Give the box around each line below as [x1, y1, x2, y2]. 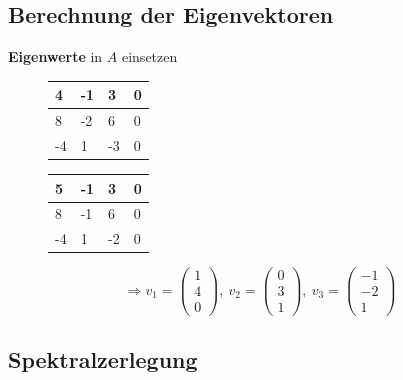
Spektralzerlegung [8, 343, 198, 374]
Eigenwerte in [8, 46, 103, 67]
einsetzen [121, 46, 178, 67]
